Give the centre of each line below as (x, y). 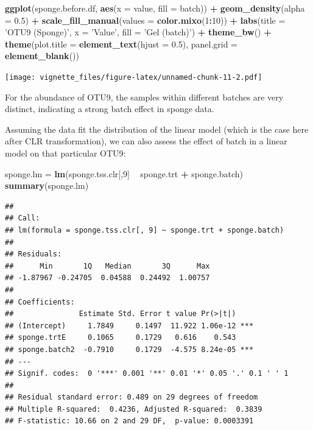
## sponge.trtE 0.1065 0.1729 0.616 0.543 (121, 338)
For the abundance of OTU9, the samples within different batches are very (144, 97)
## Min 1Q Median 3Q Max (107, 266)
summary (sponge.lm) (47, 185)
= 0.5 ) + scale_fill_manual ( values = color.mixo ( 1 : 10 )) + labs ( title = (145, 20)
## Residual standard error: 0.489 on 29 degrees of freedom (132, 397)
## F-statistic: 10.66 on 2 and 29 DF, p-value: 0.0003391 (129, 421)
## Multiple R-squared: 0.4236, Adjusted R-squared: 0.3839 (134, 409)
